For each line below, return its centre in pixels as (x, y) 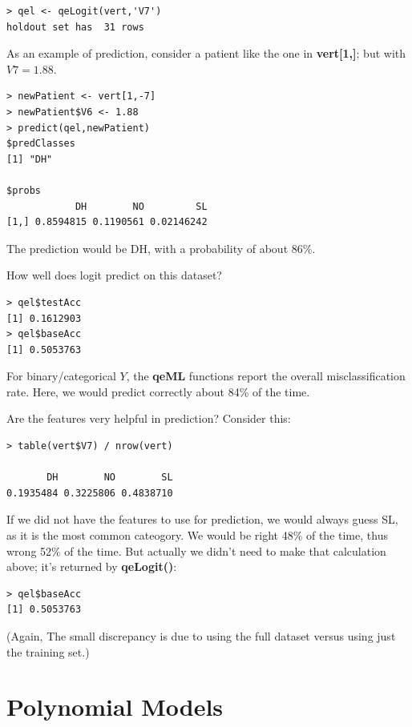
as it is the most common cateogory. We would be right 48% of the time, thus (197, 535)
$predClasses (41, 144)
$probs (24, 190)
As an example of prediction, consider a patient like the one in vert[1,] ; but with (206, 53)
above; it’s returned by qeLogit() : (92, 566)
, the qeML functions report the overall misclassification (266, 376)
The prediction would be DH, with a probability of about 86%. (161, 248)
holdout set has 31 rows (75, 27)
